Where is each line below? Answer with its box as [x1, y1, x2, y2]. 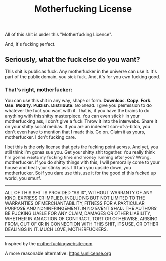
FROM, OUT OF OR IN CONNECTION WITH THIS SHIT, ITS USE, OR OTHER [5, 221, 159, 227]
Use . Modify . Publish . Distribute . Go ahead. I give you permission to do [5, 103, 152, 108]
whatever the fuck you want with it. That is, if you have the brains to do [5, 108, 150, 114]
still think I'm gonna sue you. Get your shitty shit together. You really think [5, 149, 155, 155]
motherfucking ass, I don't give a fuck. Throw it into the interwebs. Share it [5, 118, 157, 124]
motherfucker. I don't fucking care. [5, 134, 76, 140]
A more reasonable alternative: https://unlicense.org [5, 250, 111, 256]
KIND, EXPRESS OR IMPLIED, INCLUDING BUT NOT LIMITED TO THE [5, 195, 145, 201]
